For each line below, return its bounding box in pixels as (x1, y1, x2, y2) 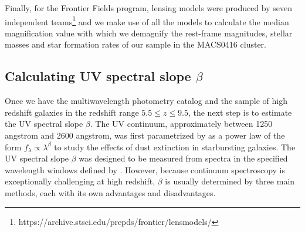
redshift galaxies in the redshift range (5, 106, 139, 118)
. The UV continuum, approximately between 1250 (90, 117, 273, 130)
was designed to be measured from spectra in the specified (79, 152, 288, 164)
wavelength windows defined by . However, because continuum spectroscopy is (5, 163, 285, 176)
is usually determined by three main (165, 175, 295, 187)
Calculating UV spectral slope (5, 67, 191, 85)
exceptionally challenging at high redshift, (5, 175, 155, 187)
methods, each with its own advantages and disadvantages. (5, 186, 216, 199)
